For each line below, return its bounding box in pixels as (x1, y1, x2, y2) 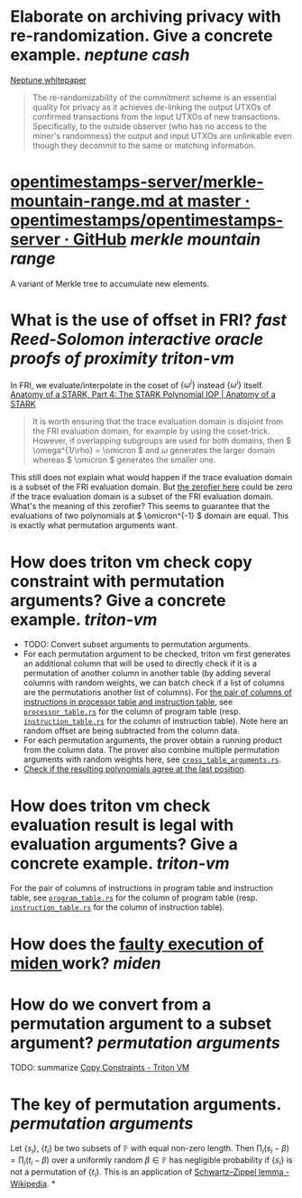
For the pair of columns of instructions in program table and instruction (10, 883, 274, 894)
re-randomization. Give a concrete (10, 25, 273, 46)
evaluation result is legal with (10, 814, 234, 835)
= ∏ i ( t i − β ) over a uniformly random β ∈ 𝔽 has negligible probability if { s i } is (10, 1155, 293, 1167)
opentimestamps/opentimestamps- (10, 210, 284, 231)
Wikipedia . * (10, 1178, 56, 1189)
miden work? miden (10, 952, 161, 973)
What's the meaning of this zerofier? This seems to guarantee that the (10, 501, 270, 512)
